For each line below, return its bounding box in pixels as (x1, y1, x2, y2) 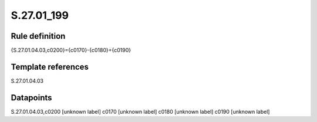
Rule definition (11, 31, 66, 41)
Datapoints (11, 93, 52, 103)
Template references (11, 62, 89, 72)
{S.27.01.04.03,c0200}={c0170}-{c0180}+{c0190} (11, 47, 131, 54)
